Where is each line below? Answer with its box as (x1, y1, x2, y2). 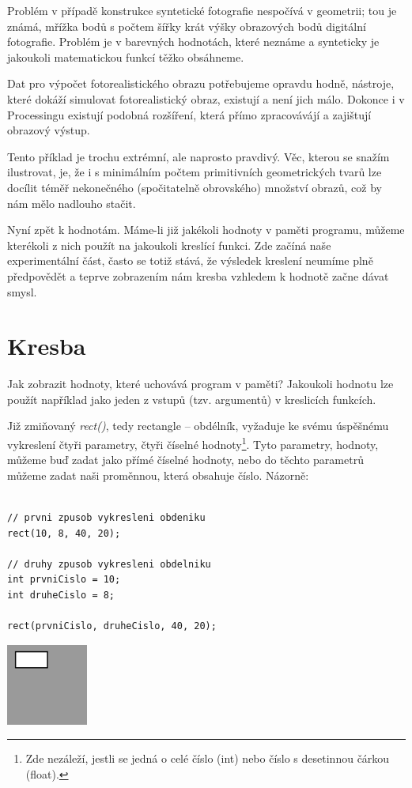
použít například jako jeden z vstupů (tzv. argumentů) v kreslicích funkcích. (7, 390, 376, 407)
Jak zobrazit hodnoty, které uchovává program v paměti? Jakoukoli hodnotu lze (7, 375, 394, 392)
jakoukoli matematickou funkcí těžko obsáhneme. (7, 48, 244, 65)
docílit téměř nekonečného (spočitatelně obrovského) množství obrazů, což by (7, 179, 382, 195)
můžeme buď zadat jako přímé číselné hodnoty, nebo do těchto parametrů (7, 451, 364, 468)
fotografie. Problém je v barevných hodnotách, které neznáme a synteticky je (7, 33, 380, 50)
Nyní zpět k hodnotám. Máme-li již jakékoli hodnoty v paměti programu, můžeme (7, 221, 405, 238)
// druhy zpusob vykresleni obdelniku (7, 558, 211, 570)
